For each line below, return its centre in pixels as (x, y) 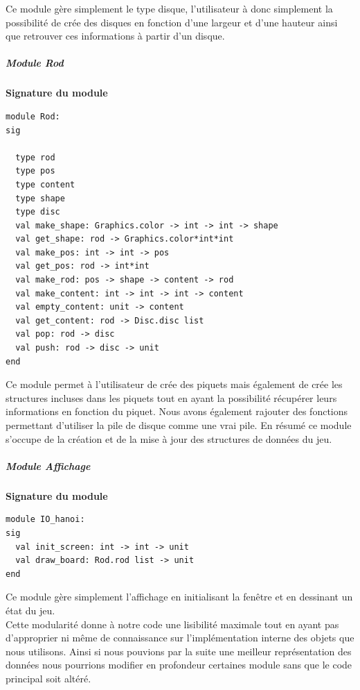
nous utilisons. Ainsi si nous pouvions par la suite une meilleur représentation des (179, 651)
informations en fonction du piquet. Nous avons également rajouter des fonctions (177, 411)
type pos (35, 171)
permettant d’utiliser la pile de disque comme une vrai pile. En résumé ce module (179, 425)
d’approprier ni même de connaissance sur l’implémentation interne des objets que (180, 638)
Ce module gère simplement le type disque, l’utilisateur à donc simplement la (169, 8)
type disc (38, 212)
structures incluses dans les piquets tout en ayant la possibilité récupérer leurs (171, 397)
